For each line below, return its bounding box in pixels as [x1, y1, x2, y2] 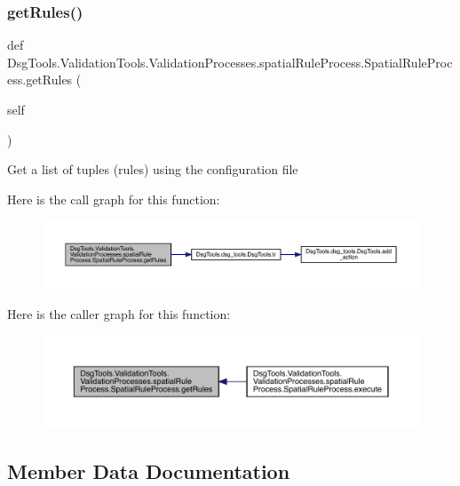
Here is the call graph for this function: [7, 189, 220, 208]
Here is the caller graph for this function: [7, 304, 231, 323]
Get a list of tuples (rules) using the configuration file [7, 160, 298, 179]
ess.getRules [7, 70, 73, 89]
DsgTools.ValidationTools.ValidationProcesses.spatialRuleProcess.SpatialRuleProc [7, 52, 453, 71]
